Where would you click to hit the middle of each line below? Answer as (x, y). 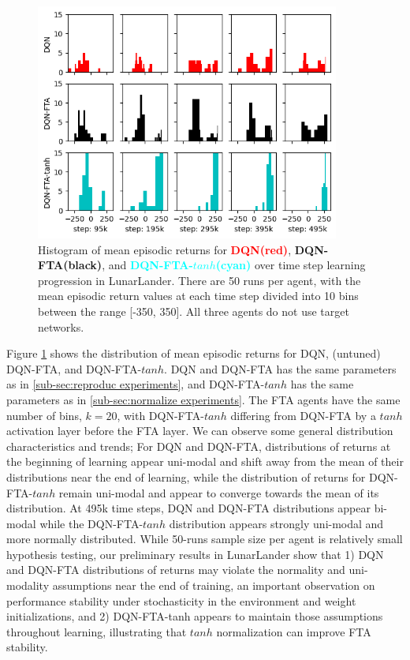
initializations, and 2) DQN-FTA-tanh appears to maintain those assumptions (195, 616)
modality (28, 585)
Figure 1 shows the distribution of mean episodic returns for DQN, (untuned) (194, 353)
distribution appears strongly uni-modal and (276, 523)
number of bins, (44, 415)
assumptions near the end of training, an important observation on (214, 585)
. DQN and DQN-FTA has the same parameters (280, 368)
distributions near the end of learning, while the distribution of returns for (186, 476)
